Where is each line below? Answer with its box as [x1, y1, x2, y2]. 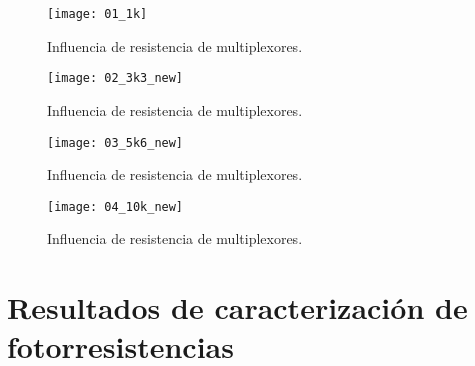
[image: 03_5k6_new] [47, 135, 184, 150]
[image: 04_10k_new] [47, 199, 184, 214]
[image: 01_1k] [47, 7, 148, 21]
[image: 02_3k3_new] [47, 71, 184, 86]
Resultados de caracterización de [7, 287, 468, 328]
